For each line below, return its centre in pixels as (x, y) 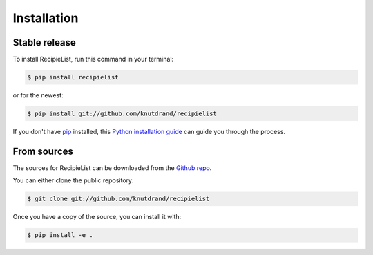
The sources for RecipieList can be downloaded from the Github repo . (112, 168)
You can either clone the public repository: (73, 180)
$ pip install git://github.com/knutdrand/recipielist (122, 114)
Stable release (44, 42)
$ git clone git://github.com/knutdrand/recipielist (118, 199)
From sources (43, 151)
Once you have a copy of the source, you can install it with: (97, 217)
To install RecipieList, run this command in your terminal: (93, 59)
